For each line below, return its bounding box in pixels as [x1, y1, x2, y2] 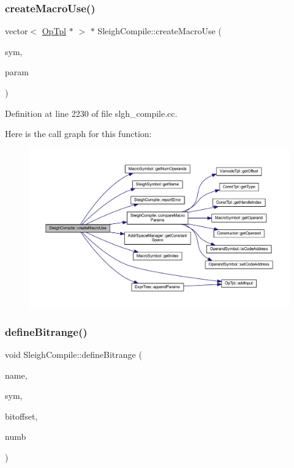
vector [5, 24, 28, 37]
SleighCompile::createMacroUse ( [97, 24, 222, 37]
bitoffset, [5, 409, 38, 422]
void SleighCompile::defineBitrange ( [5, 348, 142, 361]
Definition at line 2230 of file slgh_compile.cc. [5, 106, 178, 119]
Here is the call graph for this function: [5, 127, 152, 140]
